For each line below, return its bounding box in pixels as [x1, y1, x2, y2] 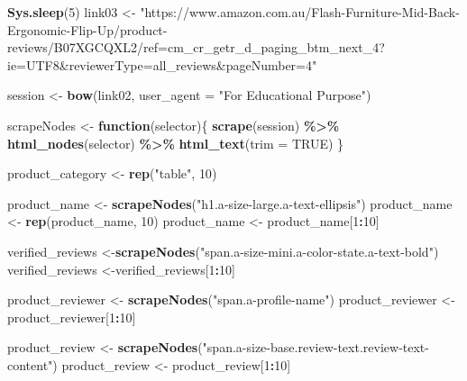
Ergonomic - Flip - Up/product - [7, 20, 168, 39]
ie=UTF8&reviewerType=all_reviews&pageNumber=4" [7, 55, 317, 74]
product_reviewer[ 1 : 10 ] [7, 307, 136, 326]
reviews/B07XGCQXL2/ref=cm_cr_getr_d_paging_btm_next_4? [7, 38, 385, 57]
